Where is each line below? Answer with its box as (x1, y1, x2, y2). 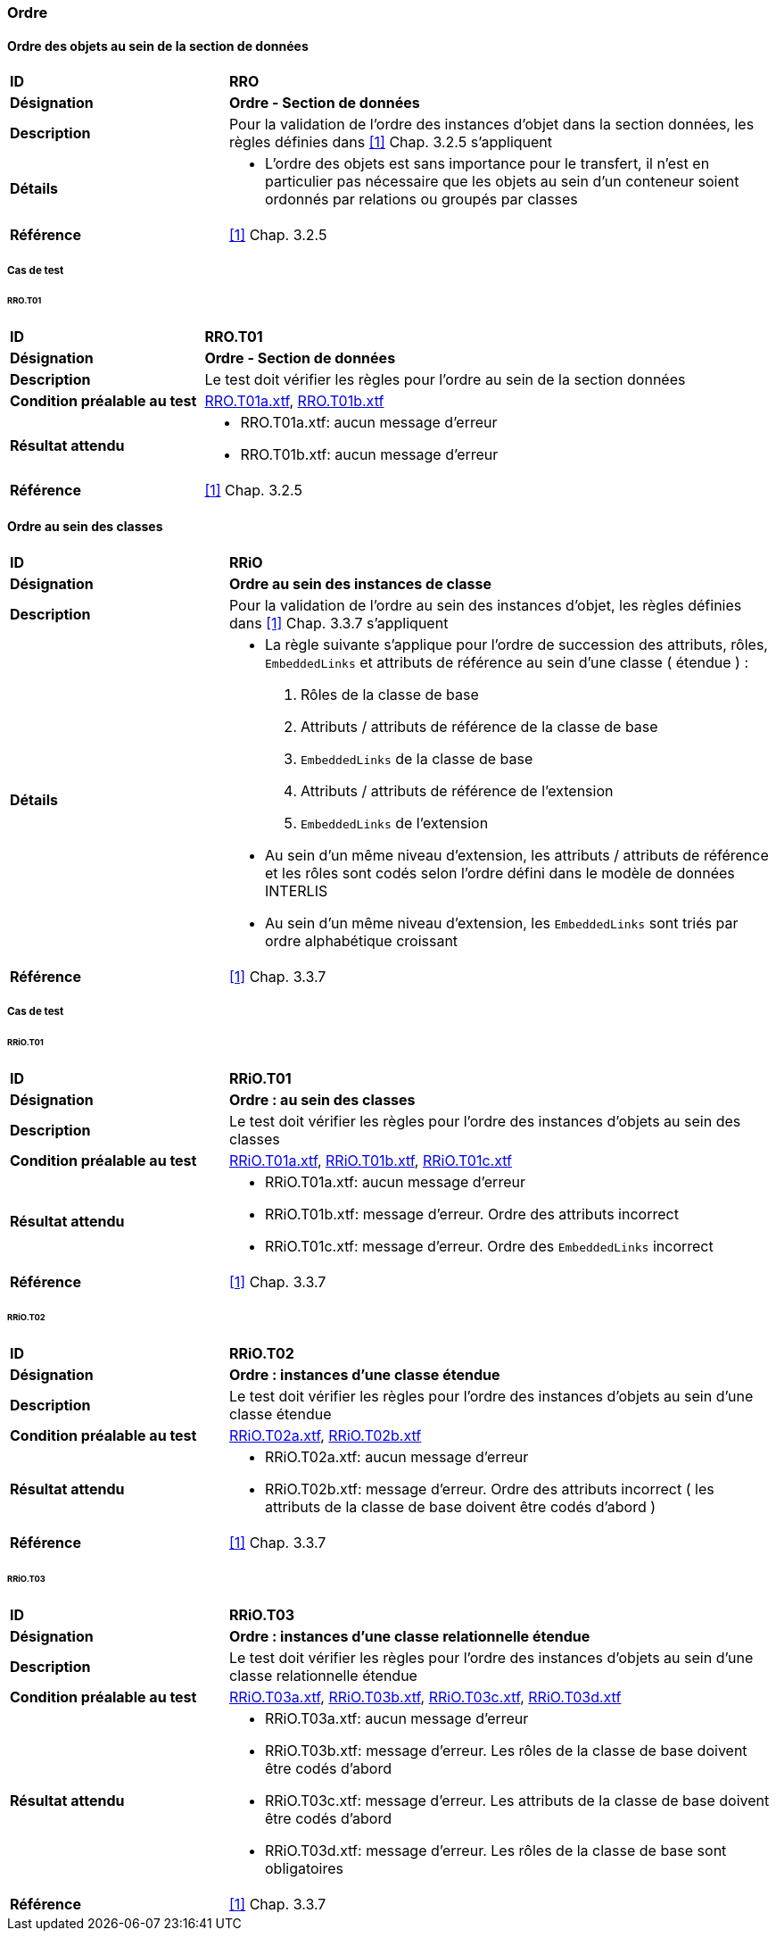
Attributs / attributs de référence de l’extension (300, 781, 614, 800)
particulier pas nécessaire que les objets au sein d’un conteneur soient (264, 172, 739, 191)
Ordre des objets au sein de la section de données (7, 37, 309, 54)
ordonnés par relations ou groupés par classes (264, 190, 578, 209)
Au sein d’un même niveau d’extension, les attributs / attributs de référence (264, 845, 769, 864)
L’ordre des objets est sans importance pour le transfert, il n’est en (264, 154, 710, 173)
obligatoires (264, 1859, 343, 1877)
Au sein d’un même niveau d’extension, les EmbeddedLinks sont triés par (264, 913, 739, 932)
